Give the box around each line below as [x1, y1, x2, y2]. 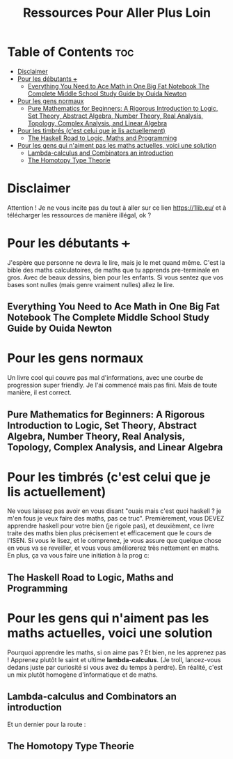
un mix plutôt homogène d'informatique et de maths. [7, 670, 158, 679]
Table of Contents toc [7, 44, 134, 60]
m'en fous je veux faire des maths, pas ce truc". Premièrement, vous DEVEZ [7, 514, 225, 523]
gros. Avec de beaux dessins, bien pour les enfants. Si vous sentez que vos [7, 273, 224, 282]
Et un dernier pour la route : [7, 720, 86, 728]
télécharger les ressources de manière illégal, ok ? [7, 210, 152, 219]
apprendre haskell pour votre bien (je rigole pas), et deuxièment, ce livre [7, 521, 214, 530]
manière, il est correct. [7, 388, 72, 397]
